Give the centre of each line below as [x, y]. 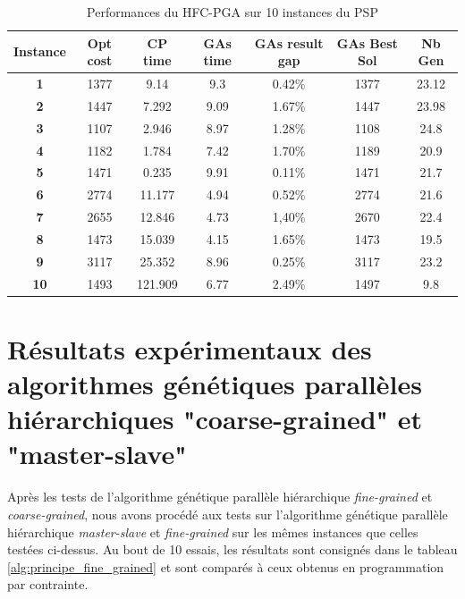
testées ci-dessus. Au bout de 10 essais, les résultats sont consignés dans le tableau [232, 549]
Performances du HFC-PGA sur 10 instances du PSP [232, 12]
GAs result [289, 42]
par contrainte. [48, 584]
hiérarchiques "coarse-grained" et [215, 419]
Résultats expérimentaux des [190, 348]
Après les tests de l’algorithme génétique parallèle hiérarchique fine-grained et [220, 497]
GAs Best [367, 42]
